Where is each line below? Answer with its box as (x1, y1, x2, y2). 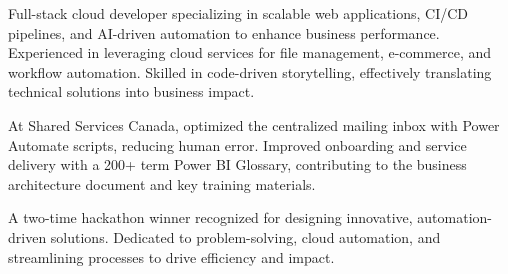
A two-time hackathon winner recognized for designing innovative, (8, 207, 413, 228)
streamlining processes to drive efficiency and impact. (8, 246, 335, 267)
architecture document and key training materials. (8, 173, 316, 194)
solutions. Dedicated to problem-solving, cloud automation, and (50, 226, 441, 247)
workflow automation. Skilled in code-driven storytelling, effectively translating (8, 61, 492, 82)
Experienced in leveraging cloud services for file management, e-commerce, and (8, 42, 492, 63)
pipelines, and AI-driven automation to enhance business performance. (8, 22, 440, 43)
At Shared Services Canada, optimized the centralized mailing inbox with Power (8, 114, 500, 135)
